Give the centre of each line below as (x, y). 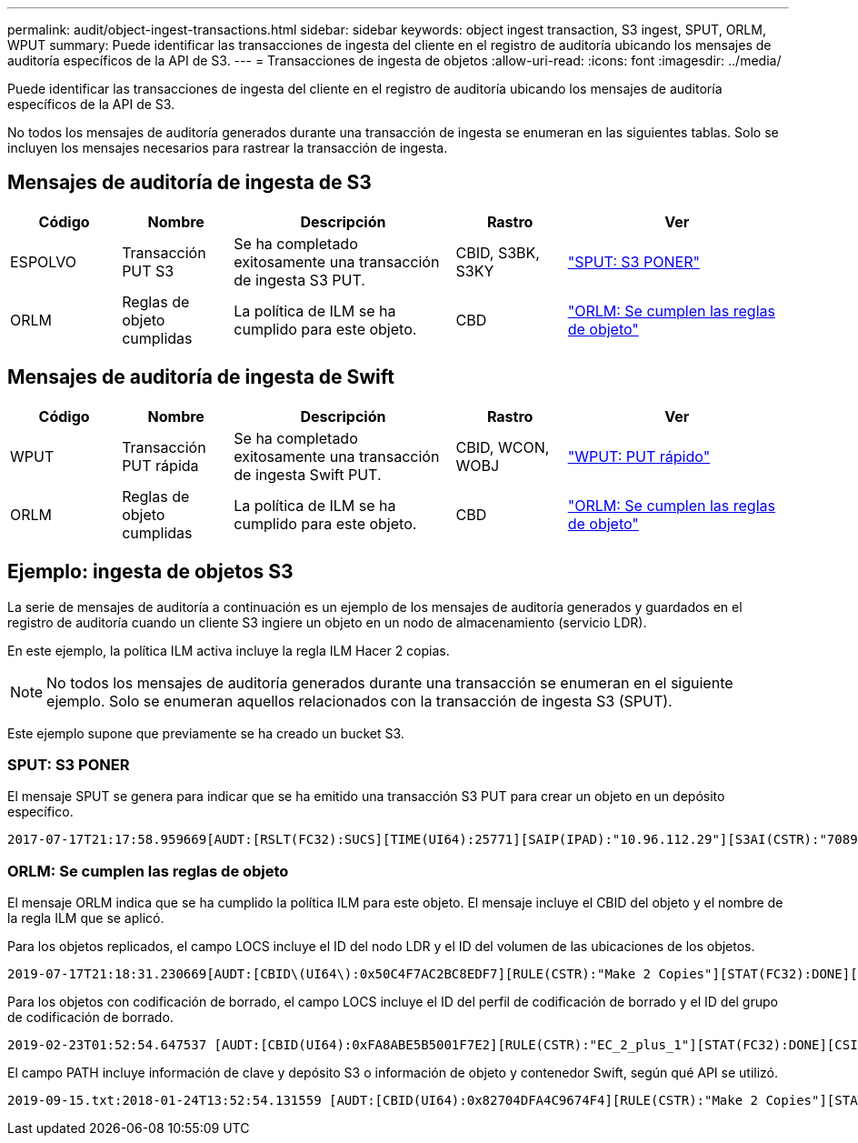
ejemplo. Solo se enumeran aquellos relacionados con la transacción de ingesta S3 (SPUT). (359, 701)
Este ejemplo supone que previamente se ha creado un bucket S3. (206, 733)
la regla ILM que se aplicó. (86, 918)
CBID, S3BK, (498, 252)
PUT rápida (160, 465)
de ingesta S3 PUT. (299, 280)
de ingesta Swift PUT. (308, 474)
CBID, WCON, (503, 447)
